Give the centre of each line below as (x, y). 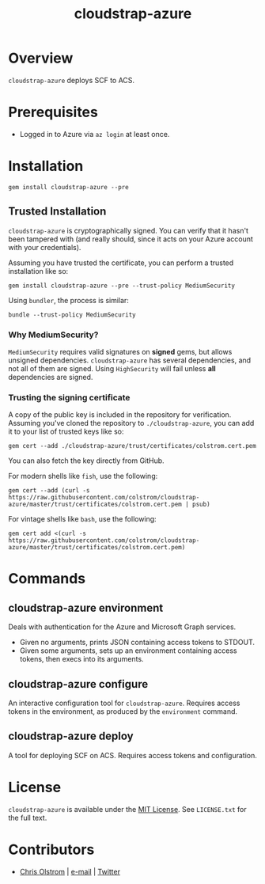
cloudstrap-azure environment (86, 607)
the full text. (28, 818)
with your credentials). (45, 247)
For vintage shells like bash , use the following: (82, 519)
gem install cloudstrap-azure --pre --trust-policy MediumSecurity (122, 286)
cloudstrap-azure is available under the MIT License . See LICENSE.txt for (127, 809)
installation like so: (38, 271)
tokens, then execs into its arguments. (81, 659)
